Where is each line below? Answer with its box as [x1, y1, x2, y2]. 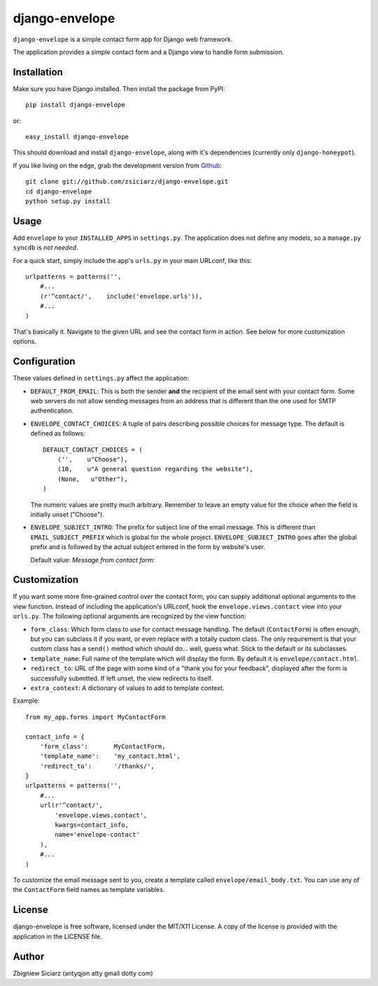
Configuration [13, 356, 76, 367]
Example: [13, 696, 40, 705]
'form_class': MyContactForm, [39, 742, 166, 750]
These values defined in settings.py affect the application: [13, 374, 189, 382]
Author [13, 950, 45, 962]
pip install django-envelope [25, 101, 125, 109]
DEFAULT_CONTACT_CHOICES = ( [43, 445, 143, 454]
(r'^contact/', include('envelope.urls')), [39, 292, 203, 300]
